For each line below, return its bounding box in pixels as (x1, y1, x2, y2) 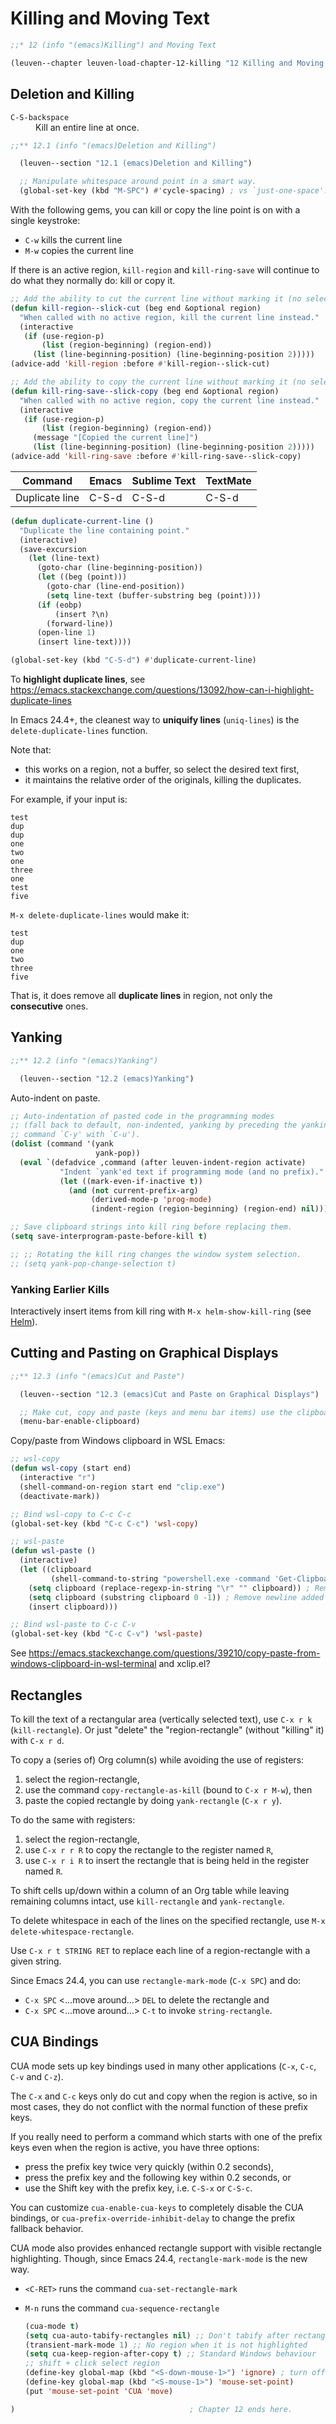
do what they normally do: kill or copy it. (10, 275, 176, 286)
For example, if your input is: (10, 793, 128, 805)
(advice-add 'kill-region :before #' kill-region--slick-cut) (10, 359, 271, 369)
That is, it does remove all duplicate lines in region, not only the (10, 990, 273, 1001)
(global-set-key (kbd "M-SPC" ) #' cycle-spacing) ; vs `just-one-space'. (19, 186, 329, 196)
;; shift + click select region (24, 2358, 160, 2369)
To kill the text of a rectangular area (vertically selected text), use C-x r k (10, 1713, 313, 1725)
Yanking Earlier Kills (10, 1282, 110, 1296)
